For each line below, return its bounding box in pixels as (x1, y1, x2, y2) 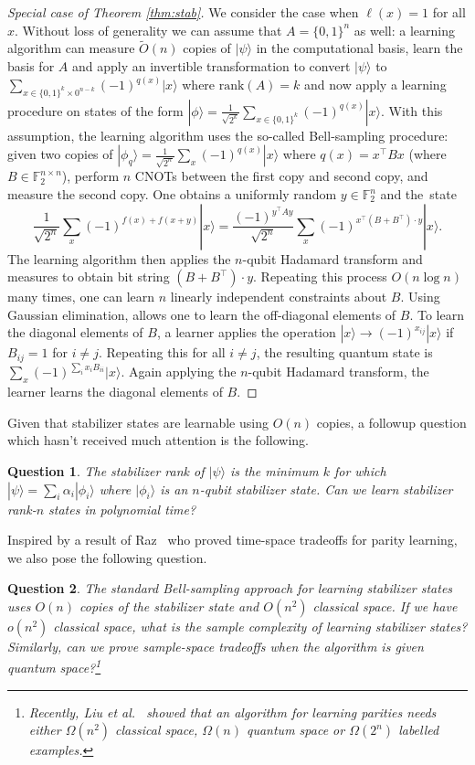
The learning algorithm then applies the (7, 249, 231, 268)
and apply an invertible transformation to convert (71, 57, 351, 75)
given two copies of (7, 144, 113, 164)
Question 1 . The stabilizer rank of (7, 461, 205, 480)
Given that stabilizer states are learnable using (7, 412, 269, 431)
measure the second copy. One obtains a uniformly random (7, 185, 337, 204)
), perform (61, 166, 120, 186)
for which (333, 461, 386, 480)
